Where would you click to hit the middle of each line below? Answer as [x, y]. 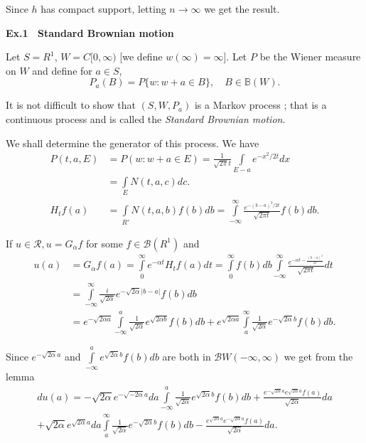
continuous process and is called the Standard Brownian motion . [146, 118]
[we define [141, 57]
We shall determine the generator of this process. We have [133, 143]
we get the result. [242, 9]
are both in [187, 357]
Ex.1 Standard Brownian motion [90, 32]
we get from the [318, 357]
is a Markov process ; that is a [260, 105]
